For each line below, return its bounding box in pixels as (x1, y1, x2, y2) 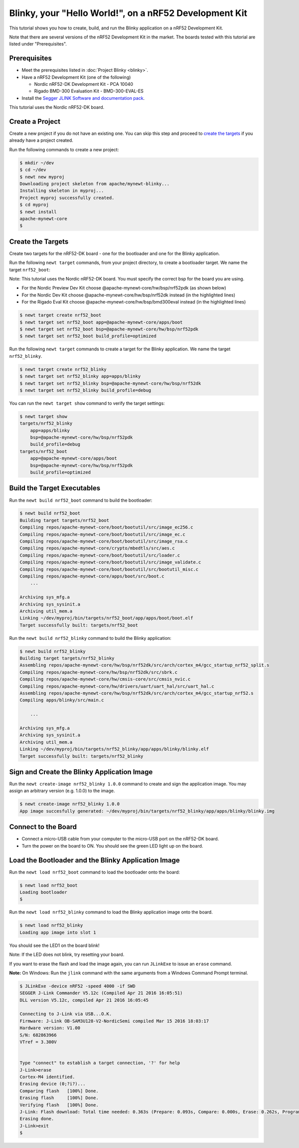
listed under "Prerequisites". (9, 41, 67, 47)
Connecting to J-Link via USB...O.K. (19, 1011, 112, 1017)
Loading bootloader (19, 889, 67, 895)
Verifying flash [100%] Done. (19, 1102, 99, 1108)
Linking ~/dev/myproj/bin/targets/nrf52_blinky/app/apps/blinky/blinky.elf (19, 746, 209, 752)
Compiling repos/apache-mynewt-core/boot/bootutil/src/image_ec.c (19, 532, 185, 537)
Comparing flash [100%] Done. (19, 1088, 99, 1094)
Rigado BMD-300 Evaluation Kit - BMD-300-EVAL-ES (34, 88, 144, 94)
